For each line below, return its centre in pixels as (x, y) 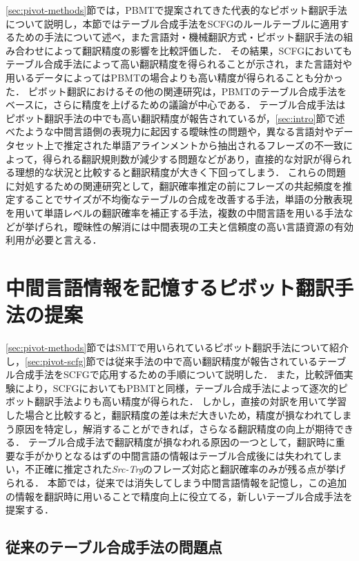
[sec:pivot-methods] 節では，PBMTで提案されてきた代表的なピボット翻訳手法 (176, 10)
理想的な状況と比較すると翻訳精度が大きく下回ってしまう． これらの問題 (180, 172)
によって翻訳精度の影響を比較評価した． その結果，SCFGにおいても (198, 50)
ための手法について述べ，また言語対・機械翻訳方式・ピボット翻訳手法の (179, 37)
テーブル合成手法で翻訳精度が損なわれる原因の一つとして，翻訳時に (182, 442)
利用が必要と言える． (54, 240)
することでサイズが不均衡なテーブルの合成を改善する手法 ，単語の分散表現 (184, 199)
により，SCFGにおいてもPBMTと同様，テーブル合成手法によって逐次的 (176, 387)
